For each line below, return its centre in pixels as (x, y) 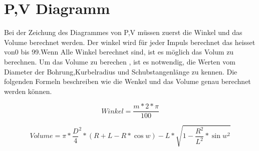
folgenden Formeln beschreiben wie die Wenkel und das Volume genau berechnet (127, 81)
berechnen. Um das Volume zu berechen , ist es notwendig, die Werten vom (120, 61)
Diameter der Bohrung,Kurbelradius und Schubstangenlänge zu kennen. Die (121, 71)
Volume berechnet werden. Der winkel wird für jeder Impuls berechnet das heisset (130, 42)
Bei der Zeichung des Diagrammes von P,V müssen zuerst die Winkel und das (123, 32)
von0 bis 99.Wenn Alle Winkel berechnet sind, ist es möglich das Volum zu (119, 52)
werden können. (28, 91)
